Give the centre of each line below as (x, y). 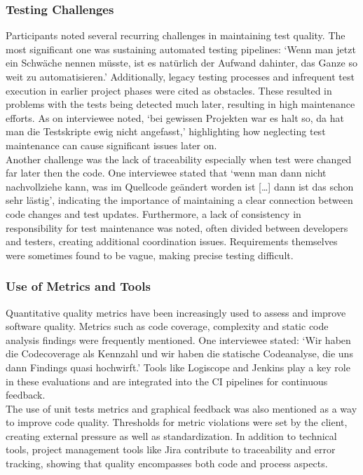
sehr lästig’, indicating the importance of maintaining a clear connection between (179, 200)
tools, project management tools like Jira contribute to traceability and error (171, 449)
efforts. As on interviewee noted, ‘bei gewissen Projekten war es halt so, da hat (175, 117)
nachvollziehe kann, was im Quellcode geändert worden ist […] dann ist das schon (180, 186)
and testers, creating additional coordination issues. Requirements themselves (172, 241)
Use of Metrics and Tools (78, 286)
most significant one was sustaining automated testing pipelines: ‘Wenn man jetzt (181, 49)
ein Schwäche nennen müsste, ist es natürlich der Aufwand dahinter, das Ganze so (181, 63)
